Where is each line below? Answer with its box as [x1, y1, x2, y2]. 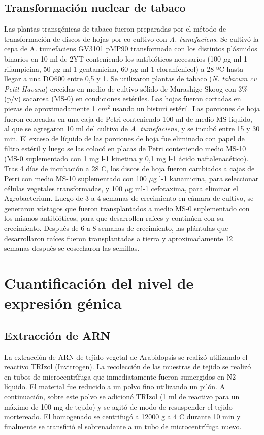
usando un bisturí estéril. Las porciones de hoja [112, 103, 260, 113]
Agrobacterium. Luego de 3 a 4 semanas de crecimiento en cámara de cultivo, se [4, 193, 254, 204]
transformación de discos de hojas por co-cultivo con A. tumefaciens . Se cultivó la [4, 33, 259, 44]
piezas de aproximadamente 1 [4, 103, 96, 113]
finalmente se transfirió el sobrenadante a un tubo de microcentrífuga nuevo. [4, 421, 242, 431]
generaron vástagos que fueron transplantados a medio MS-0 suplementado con [4, 202, 250, 213]
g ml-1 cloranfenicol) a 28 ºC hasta [135, 63, 244, 74]
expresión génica [4, 293, 122, 313]
